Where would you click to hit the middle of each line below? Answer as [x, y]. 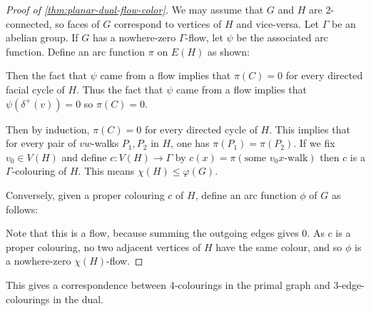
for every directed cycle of [201, 129]
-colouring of [39, 171]
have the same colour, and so [279, 246]
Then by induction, [48, 129]
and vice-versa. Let [278, 23]
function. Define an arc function [76, 51]
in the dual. [78, 299]
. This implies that [310, 129]
